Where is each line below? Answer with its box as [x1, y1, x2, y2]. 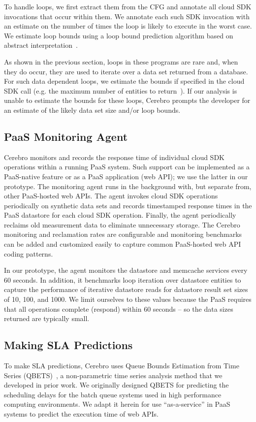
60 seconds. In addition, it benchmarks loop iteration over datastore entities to [4, 274, 241, 285]
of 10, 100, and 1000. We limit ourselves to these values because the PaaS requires [4, 294, 252, 304]
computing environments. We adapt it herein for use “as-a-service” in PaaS [4, 399, 230, 409]
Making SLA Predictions [4, 337, 133, 353]
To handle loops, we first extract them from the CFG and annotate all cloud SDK [4, 1, 252, 11]
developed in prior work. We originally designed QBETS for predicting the [4, 380, 229, 390]
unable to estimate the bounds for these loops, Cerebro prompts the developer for [4, 95, 251, 105]
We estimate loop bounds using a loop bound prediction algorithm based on [4, 30, 233, 40]
